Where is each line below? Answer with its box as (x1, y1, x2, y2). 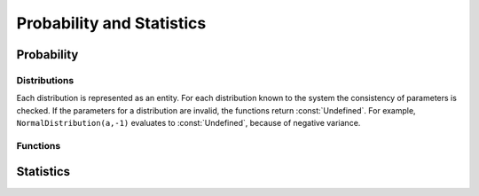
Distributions (16, 74, 75, 86)
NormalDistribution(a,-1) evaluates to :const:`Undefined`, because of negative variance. (16, 118, 361, 129)
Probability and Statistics (16, 13, 207, 33)
